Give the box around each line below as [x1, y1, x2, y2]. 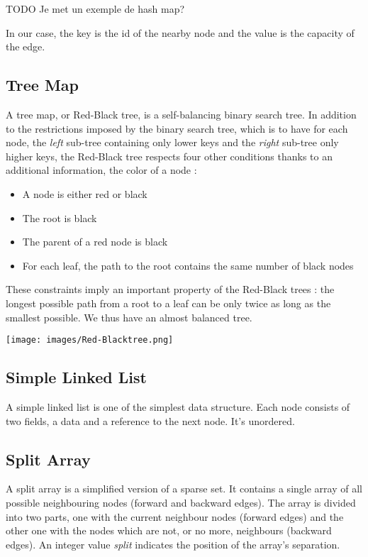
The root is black [22, 210, 97, 225]
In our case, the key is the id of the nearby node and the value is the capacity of [6, 25, 355, 40]
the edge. [6, 39, 45, 54]
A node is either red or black [22, 186, 147, 201]
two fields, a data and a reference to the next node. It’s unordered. [6, 413, 295, 428]
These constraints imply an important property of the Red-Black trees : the [6, 282, 335, 297]
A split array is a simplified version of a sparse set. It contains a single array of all [6, 481, 362, 496]
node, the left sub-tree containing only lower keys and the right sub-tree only [6, 135, 339, 150]
